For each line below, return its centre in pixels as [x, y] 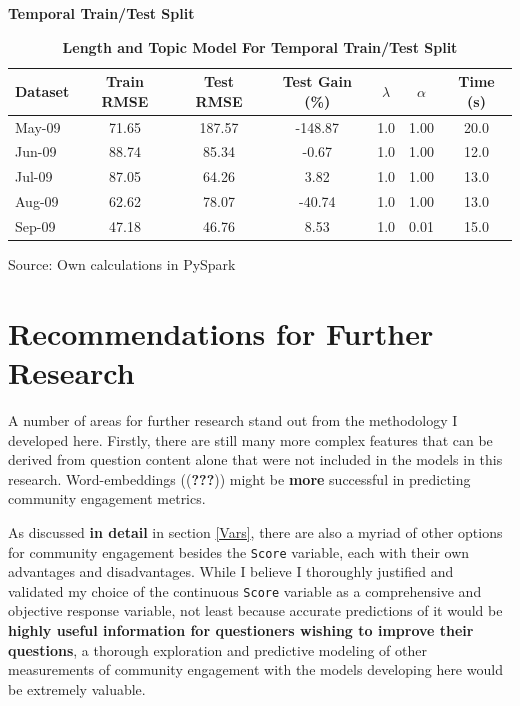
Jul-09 [34, 176]
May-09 [38, 126]
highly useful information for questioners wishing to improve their [241, 630]
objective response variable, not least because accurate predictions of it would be [255, 610]
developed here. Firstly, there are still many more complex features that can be [250, 439]
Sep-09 [35, 226]
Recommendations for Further [221, 332]
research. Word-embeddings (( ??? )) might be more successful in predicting [239, 478]
